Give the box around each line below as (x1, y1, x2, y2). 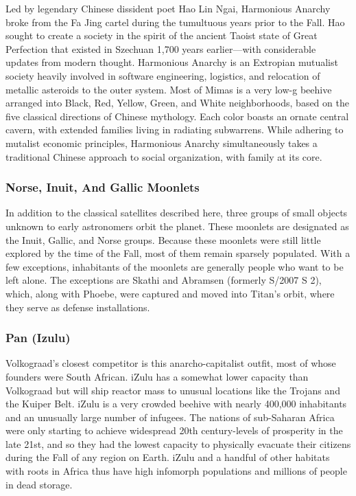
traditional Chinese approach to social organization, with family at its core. (5, 149, 322, 164)
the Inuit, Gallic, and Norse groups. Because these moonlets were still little (5, 232, 321, 247)
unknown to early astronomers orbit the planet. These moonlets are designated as (5, 218, 349, 233)
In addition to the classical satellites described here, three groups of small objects (5, 205, 348, 220)
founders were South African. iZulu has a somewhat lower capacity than (5, 369, 309, 383)
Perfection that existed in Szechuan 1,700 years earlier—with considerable (5, 41, 316, 56)
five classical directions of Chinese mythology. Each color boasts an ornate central (5, 109, 349, 123)
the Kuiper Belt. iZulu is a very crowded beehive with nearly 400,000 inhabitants (5, 396, 347, 411)
